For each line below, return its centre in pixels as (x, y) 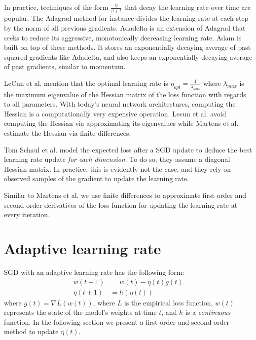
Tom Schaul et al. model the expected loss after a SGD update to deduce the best (128, 149)
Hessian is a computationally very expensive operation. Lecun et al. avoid (115, 113)
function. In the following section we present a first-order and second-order (117, 321)
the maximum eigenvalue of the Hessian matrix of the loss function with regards (125, 94)
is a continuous (208, 312)
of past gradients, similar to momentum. (65, 66)
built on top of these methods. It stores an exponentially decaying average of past (128, 47)
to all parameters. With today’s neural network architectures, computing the (120, 104)
